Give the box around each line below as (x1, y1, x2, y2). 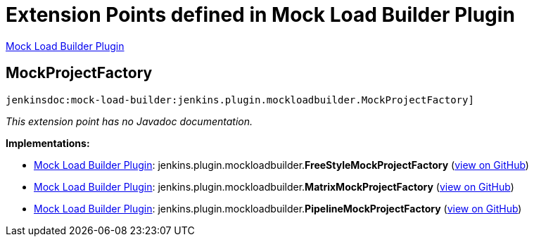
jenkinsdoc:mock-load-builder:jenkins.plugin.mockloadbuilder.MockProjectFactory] (6, 94, 474, 106)
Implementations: (6, 136, 90, 149)
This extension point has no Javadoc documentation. (6, 115, 253, 127)
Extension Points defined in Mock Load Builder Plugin (6, 3, 515, 27)
